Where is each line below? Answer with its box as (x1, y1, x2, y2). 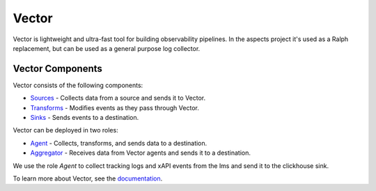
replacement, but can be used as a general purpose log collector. (13, 44, 201, 52)
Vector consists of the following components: (13, 81, 143, 89)
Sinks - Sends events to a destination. (30, 114, 139, 122)
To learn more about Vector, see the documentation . (13, 174, 163, 183)
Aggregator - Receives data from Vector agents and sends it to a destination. (30, 148, 251, 157)
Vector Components (13, 63, 102, 75)
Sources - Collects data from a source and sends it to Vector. (30, 94, 206, 102)
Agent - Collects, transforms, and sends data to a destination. (30, 139, 207, 147)
